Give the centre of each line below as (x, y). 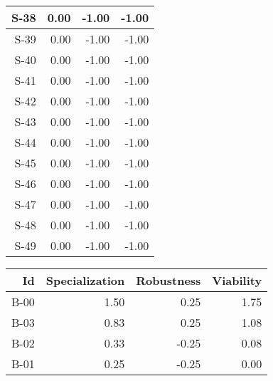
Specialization (85, 280)
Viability (237, 280)
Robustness (168, 280)
